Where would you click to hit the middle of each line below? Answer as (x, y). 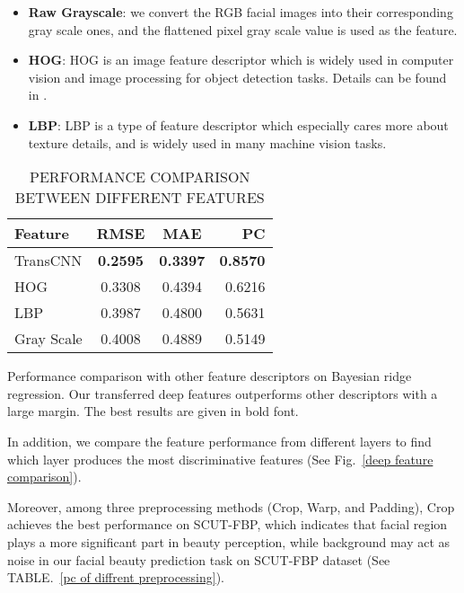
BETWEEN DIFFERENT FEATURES (140, 198)
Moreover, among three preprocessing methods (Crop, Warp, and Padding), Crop (231, 506)
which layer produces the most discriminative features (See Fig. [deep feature (220, 459)
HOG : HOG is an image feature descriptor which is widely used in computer (241, 60)
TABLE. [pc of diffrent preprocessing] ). (116, 577)
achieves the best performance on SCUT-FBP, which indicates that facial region (228, 524)
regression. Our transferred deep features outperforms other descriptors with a (223, 393)
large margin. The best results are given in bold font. (153, 411)
